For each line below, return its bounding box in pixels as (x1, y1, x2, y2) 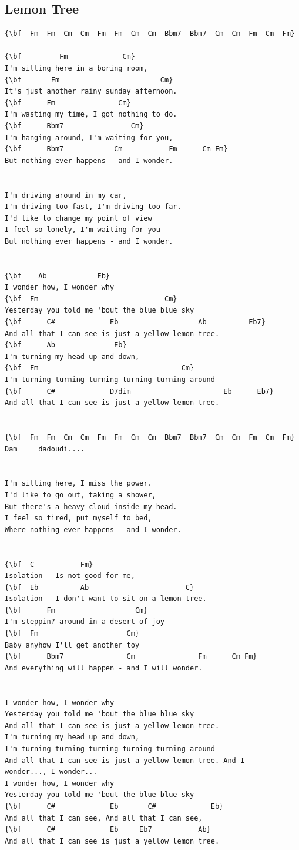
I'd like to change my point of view (5, 214, 152, 223)
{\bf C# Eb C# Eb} (5, 802, 224, 811)
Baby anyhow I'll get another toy (5, 640, 140, 649)
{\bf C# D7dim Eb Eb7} (5, 387, 274, 396)
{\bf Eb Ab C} (5, 583, 194, 592)
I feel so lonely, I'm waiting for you (5, 225, 160, 234)
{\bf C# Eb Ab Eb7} (5, 318, 266, 327)
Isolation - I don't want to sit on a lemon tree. (5, 595, 207, 603)
